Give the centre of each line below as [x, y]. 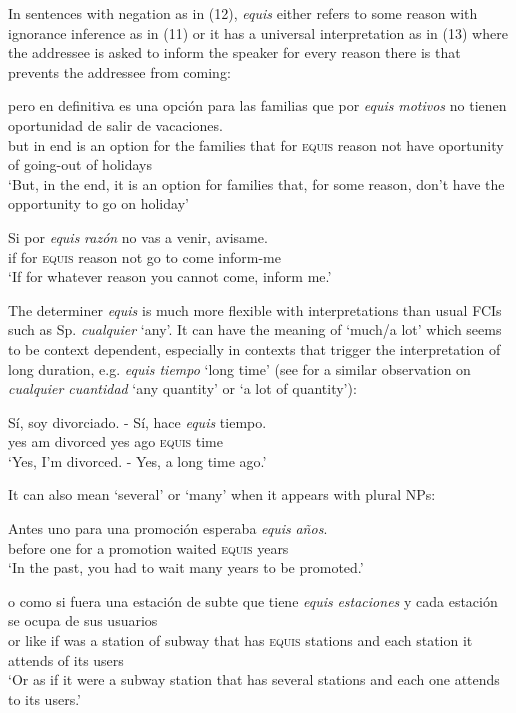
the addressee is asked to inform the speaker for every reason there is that [234, 52]
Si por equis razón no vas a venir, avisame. [138, 236]
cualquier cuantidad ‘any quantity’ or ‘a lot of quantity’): [182, 388]
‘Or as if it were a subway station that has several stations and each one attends [254, 679]
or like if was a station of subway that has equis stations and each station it [240, 640]
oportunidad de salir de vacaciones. [115, 124]
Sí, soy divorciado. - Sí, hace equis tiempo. [137, 421]
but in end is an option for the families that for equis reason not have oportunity [256, 144]
